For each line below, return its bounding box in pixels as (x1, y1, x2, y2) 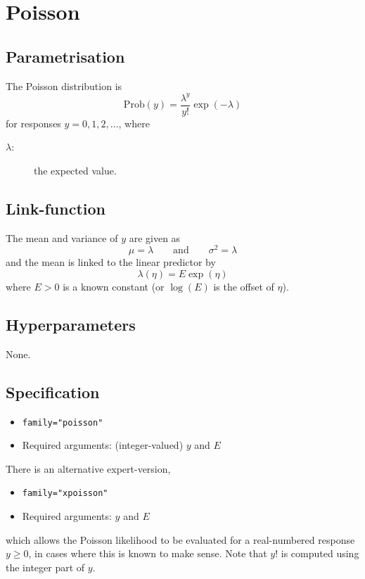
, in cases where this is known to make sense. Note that (28, 546, 267, 561)
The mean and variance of (6, 230, 118, 245)
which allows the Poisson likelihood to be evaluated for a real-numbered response (6, 532, 355, 547)
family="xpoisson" (22, 488, 108, 499)
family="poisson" (22, 417, 103, 428)
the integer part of (6, 559, 85, 574)
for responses (6, 115, 61, 130)
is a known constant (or (63, 279, 165, 293)
